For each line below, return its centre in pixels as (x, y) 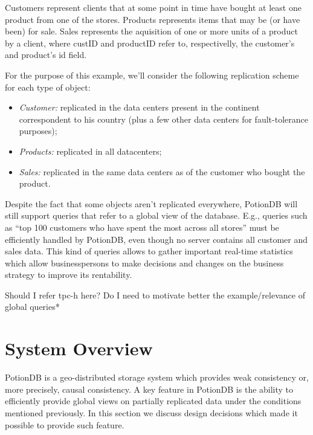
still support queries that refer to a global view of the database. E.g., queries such (156, 215)
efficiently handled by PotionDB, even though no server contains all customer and (156, 239)
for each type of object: (48, 87)
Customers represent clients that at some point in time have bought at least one (153, 7)
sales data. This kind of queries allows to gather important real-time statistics (149, 251)
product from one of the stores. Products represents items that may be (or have (153, 19)
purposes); (38, 131)
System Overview (79, 348)
